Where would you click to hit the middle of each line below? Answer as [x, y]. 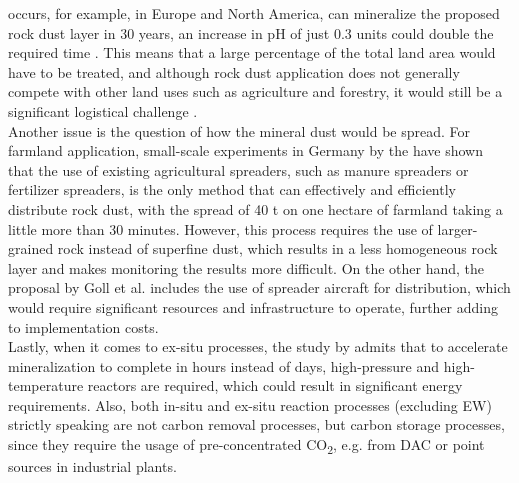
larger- [457, 228]
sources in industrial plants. [92, 466]
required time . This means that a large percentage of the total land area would [252, 52]
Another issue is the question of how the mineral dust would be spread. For [239, 130]
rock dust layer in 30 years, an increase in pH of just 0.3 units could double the [251, 32]
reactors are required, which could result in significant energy [275, 385]
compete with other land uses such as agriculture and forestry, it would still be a [255, 91]
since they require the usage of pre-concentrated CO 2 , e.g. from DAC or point [246, 445]
